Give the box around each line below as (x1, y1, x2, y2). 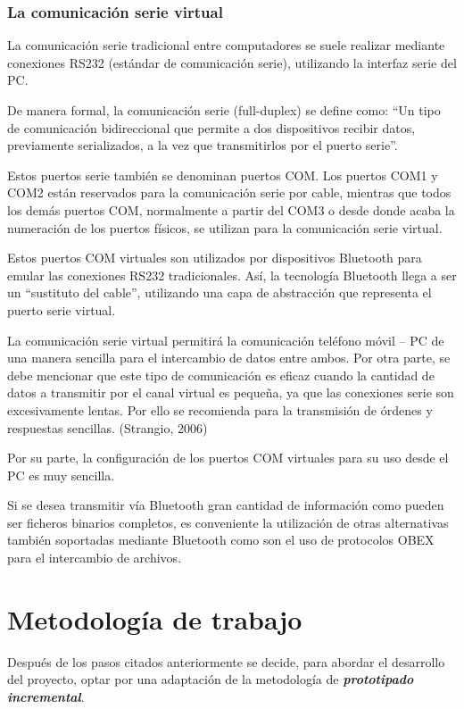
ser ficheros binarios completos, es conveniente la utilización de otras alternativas (7, 513, 449, 531)
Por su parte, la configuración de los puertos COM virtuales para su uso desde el (7, 448, 449, 467)
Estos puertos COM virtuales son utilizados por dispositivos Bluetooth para (7, 248, 422, 267)
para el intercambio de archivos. (7, 548, 182, 567)
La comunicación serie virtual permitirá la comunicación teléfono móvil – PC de (7, 330, 444, 349)
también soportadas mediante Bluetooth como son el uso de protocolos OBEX (7, 530, 435, 549)
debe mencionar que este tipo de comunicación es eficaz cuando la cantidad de (7, 365, 435, 384)
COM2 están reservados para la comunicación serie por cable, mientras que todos (7, 183, 452, 202)
